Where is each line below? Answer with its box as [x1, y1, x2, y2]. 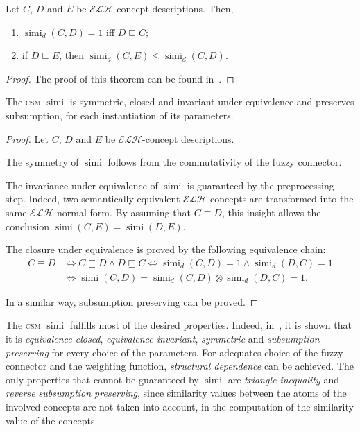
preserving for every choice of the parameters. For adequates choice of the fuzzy [6, 345, 343, 359]
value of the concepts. [6, 413, 98, 427]
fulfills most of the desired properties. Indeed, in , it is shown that [69, 318, 352, 332]
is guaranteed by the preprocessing [187, 178, 334, 192]
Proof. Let [6, 131, 49, 146]
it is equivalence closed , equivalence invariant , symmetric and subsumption [6, 331, 320, 345]
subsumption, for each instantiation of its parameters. [6, 107, 234, 122]
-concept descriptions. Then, [113, 1, 234, 15]
